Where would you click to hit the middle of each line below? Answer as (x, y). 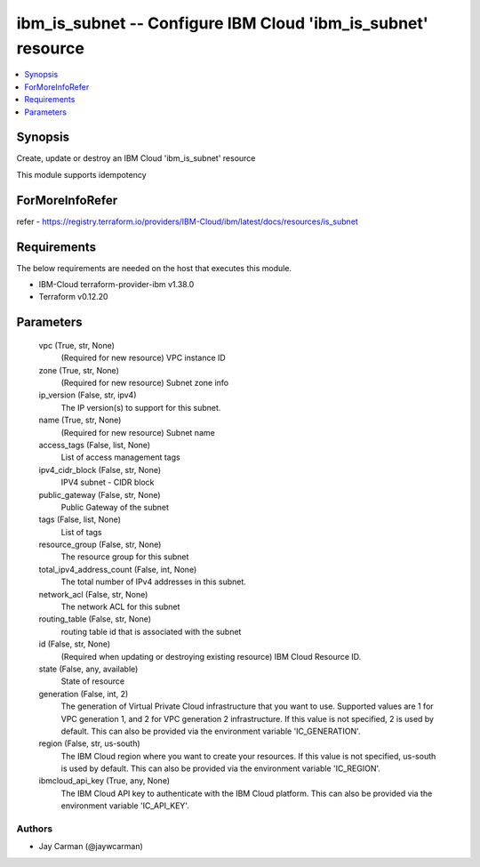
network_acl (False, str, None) (93, 594)
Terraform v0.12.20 (73, 297)
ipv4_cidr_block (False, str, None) (100, 470)
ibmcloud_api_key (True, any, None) (104, 781)
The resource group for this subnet (125, 557)
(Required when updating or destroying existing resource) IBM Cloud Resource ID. (211, 656)
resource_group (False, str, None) (100, 545)
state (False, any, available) (88, 669)
